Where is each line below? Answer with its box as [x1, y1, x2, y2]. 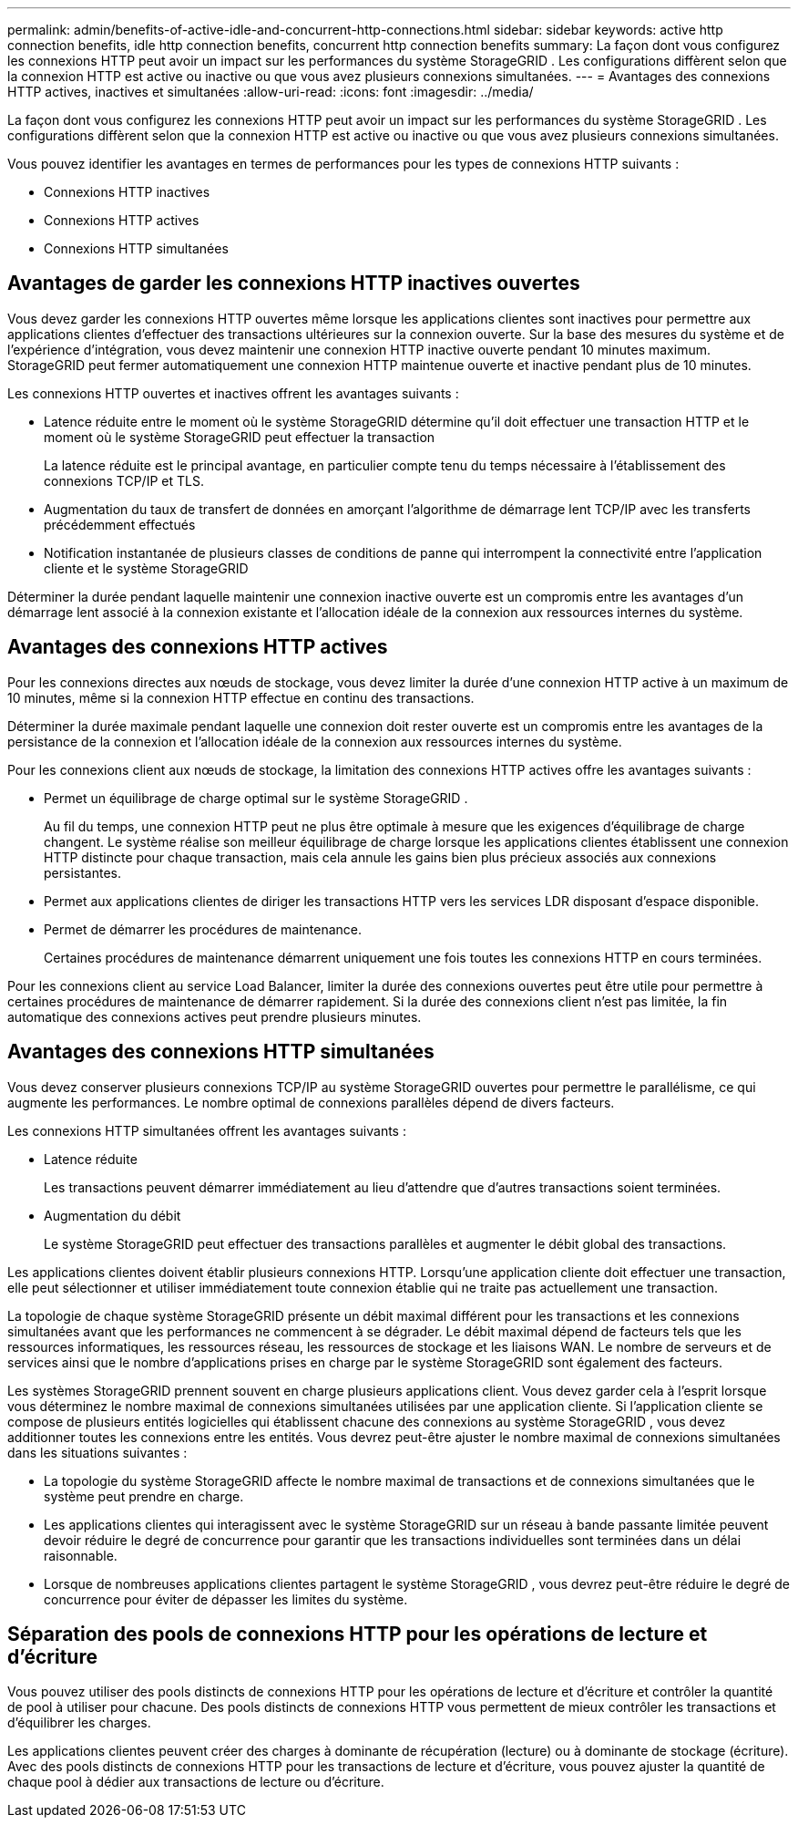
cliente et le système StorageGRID [44, 560, 249, 576]
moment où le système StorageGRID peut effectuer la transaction [44, 428, 435, 445]
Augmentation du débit [44, 1207, 181, 1223]
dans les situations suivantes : [7, 1444, 188, 1460]
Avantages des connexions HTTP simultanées [7, 1040, 435, 1064]
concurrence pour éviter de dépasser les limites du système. [44, 1591, 408, 1607]
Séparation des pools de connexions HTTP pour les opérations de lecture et [7, 1622, 708, 1645]
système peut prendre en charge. [44, 1488, 244, 1504]
